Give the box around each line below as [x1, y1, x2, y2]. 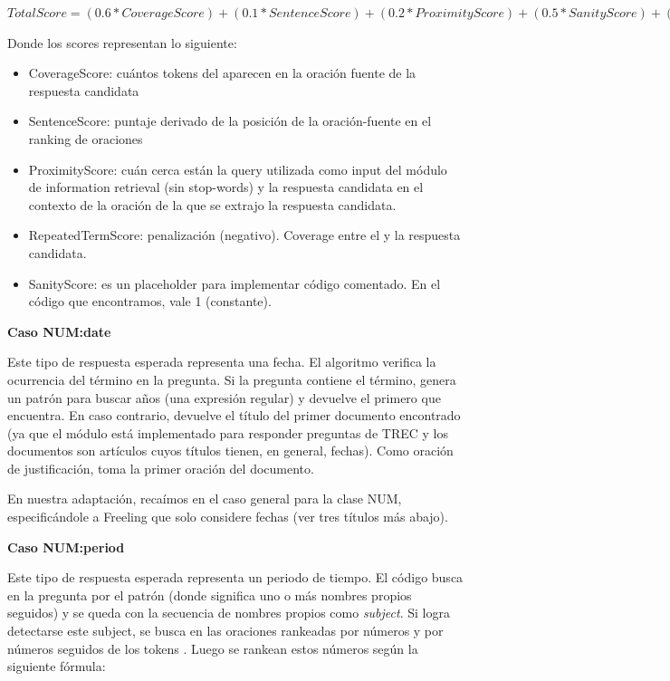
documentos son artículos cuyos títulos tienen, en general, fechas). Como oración [7, 441, 454, 460]
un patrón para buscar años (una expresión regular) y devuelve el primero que [7, 388, 441, 407]
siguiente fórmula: [7, 657, 106, 676]
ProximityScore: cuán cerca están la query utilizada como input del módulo [28, 159, 447, 178]
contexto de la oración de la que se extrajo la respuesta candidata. [28, 195, 397, 214]
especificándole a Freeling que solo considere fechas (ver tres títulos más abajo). [7, 507, 448, 526]
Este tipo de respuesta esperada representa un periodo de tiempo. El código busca [7, 568, 464, 587]
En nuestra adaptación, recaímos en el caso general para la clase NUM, [7, 489, 402, 508]
